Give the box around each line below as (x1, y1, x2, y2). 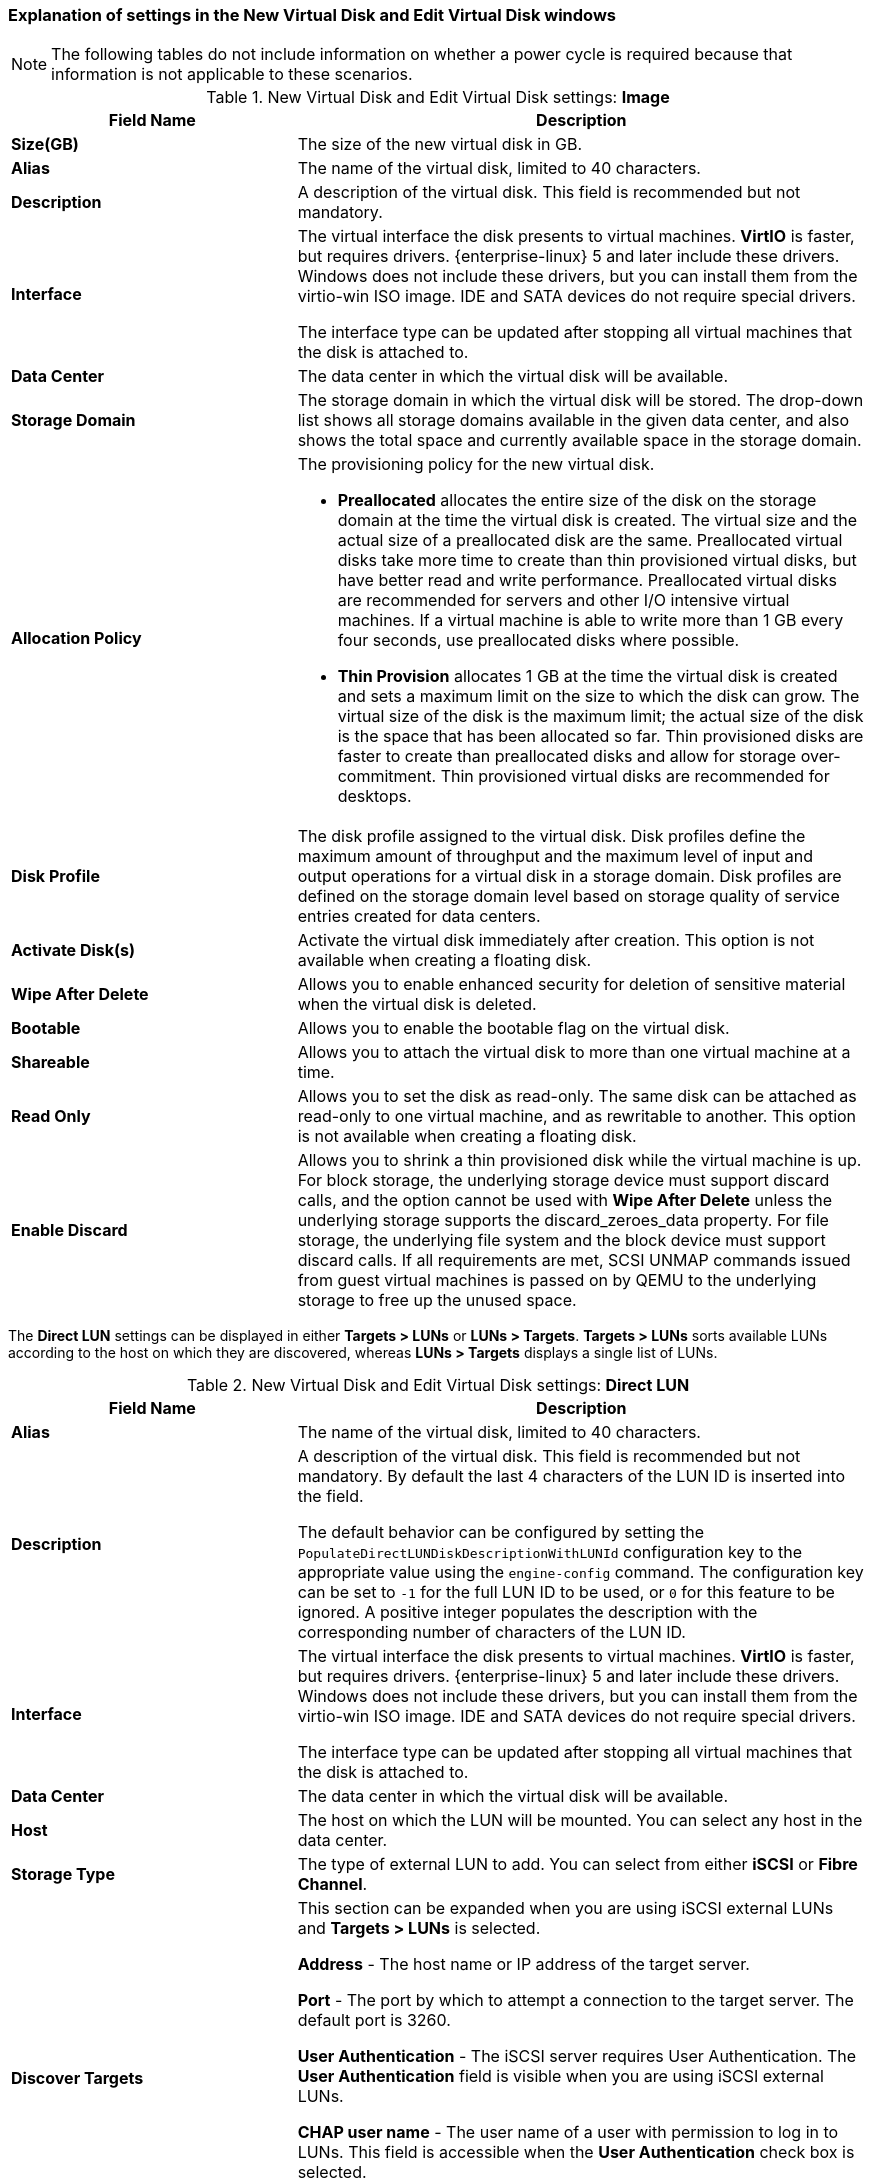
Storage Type (11, 1864, 115, 1885)
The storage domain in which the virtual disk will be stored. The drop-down (297, 390, 864, 411)
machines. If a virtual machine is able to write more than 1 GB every (337, 610, 844, 631)
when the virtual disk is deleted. (297, 994, 537, 1015)
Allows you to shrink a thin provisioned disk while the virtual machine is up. (297, 1150, 862, 1171)
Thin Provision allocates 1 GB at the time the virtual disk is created (337, 666, 838, 687)
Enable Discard (11, 1220, 128, 1241)
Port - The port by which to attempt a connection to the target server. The (297, 1990, 854, 2011)
